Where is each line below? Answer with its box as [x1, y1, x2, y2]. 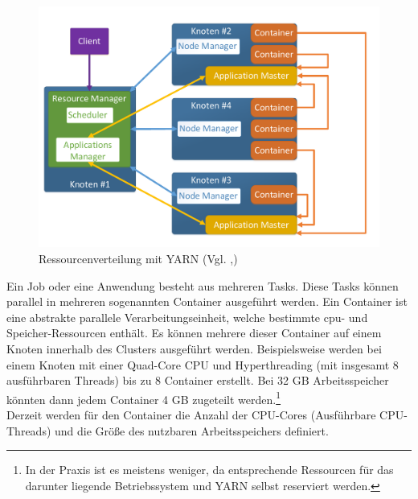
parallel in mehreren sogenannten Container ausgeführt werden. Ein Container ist [6, 293, 408, 310]
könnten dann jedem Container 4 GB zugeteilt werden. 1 [6, 388, 281, 407]
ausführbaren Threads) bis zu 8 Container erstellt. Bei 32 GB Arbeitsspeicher [6, 372, 389, 389]
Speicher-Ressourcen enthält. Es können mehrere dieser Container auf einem [6, 324, 382, 341]
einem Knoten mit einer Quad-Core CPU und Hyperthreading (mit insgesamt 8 [6, 356, 399, 373]
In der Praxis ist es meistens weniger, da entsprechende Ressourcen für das [25, 461, 394, 478]
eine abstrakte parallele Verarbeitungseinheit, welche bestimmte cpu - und [6, 308, 368, 325]
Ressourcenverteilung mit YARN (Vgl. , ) [39, 249, 238, 266]
